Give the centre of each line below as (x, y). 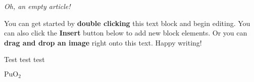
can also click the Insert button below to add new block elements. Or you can (126, 33)
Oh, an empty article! (37, 6)
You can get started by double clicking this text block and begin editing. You (127, 23)
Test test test (24, 59)
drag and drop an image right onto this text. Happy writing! (103, 42)
